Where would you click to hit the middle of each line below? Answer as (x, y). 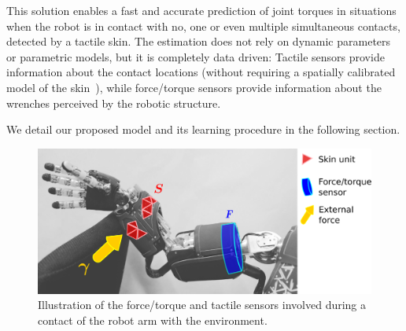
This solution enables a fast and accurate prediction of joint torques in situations (201, 10)
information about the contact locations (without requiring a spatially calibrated (201, 72)
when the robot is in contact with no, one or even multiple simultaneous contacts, (203, 26)
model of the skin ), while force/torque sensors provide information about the (194, 87)
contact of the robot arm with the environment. (153, 320)
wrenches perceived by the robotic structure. (114, 103)
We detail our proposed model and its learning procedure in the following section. (203, 129)
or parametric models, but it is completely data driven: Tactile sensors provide (196, 56)
